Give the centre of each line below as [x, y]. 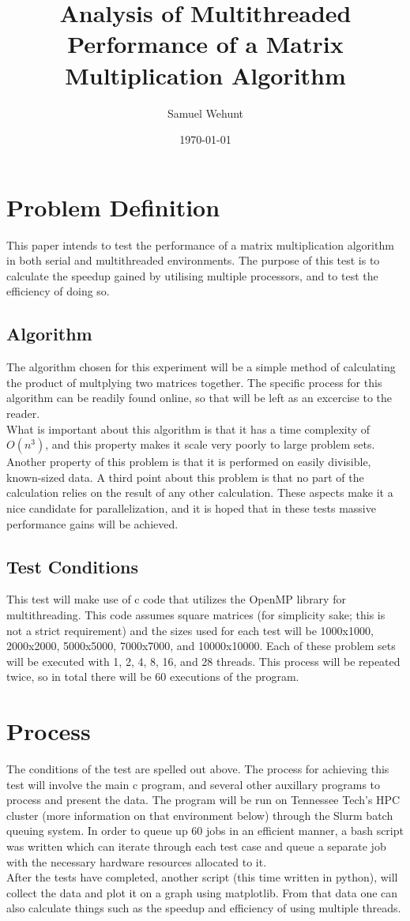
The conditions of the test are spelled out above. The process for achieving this [198, 769]
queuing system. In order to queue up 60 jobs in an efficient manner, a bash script [205, 831]
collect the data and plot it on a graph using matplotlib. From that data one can [202, 892]
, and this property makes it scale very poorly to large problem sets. [210, 444]
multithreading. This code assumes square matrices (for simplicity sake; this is [196, 614]
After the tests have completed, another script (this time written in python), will [202, 877]
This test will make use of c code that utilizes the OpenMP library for [176, 599]
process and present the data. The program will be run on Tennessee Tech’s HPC [203, 800]
